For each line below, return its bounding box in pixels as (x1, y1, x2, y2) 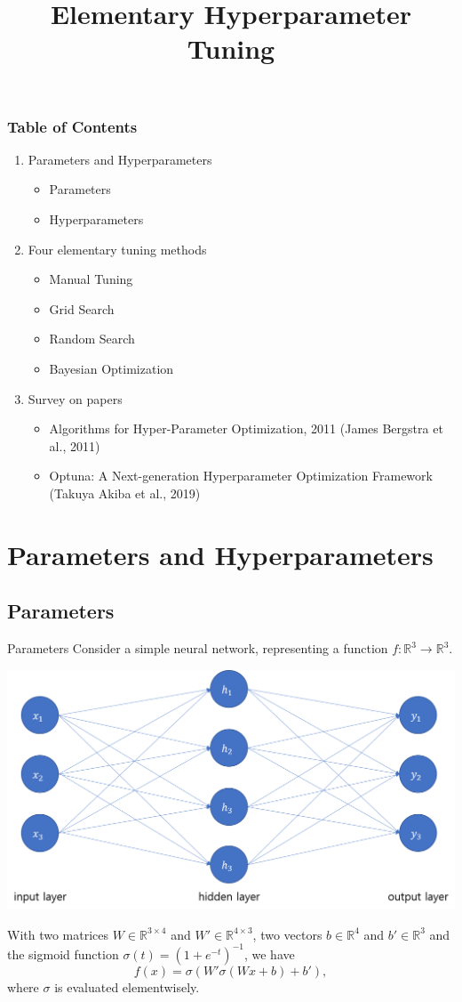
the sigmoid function (7, 944, 119, 963)
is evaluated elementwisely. (54, 977, 200, 996)
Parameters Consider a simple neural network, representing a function (7, 639, 388, 658)
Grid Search (49, 299, 115, 318)
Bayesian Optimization (49, 360, 174, 378)
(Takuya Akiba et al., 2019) (49, 483, 201, 502)
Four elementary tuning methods (28, 239, 207, 258)
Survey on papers (28, 389, 123, 408)
